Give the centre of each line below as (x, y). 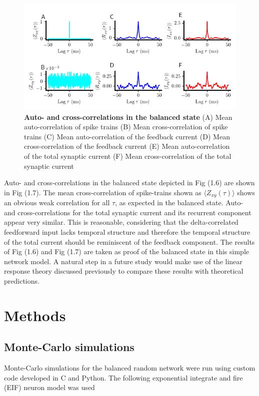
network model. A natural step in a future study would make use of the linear (123, 261)
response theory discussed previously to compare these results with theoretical (124, 271)
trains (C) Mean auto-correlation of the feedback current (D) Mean (127, 136)
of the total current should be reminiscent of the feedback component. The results (129, 241)
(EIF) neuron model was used (49, 387)
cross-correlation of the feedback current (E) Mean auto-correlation (127, 146)
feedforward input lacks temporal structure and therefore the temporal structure (127, 231)
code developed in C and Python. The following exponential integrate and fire (123, 377)
